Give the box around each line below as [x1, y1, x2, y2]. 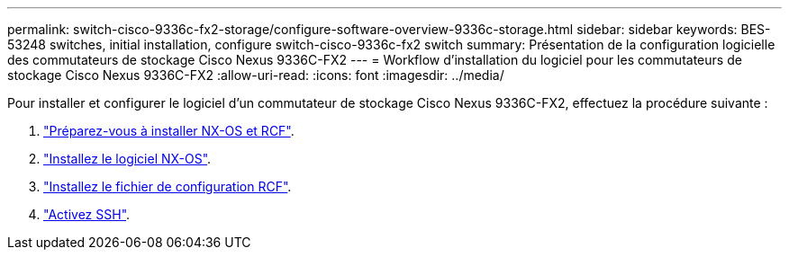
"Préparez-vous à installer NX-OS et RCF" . [43, 123, 295, 138]
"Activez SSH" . [43, 207, 131, 222]
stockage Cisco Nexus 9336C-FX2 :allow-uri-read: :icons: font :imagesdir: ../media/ [7, 67, 504, 83]
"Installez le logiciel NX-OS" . [43, 151, 212, 166]
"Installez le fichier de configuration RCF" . [43, 179, 292, 194]
